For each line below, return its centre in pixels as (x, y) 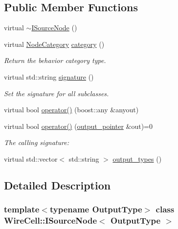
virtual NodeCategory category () (54, 44)
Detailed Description (57, 185)
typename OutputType (96, 209)
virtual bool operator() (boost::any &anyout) (71, 110)
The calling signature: (36, 142)
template (22, 209)
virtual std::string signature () (49, 76)
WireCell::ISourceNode (51, 220)
